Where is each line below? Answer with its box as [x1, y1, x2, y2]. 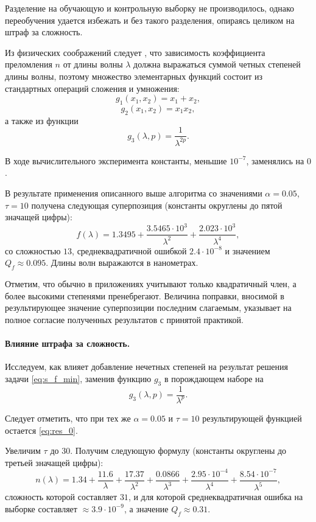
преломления [5, 58, 52, 71]
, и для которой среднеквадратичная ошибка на [128, 490, 303, 503]
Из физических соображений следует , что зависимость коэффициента [5, 46, 265, 58]
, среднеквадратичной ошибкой [72, 244, 187, 257]
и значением [225, 244, 270, 257]
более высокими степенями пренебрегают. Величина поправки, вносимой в [5, 289, 284, 302]
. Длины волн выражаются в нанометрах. [46, 256, 198, 269]
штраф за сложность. [5, 26, 83, 38]
